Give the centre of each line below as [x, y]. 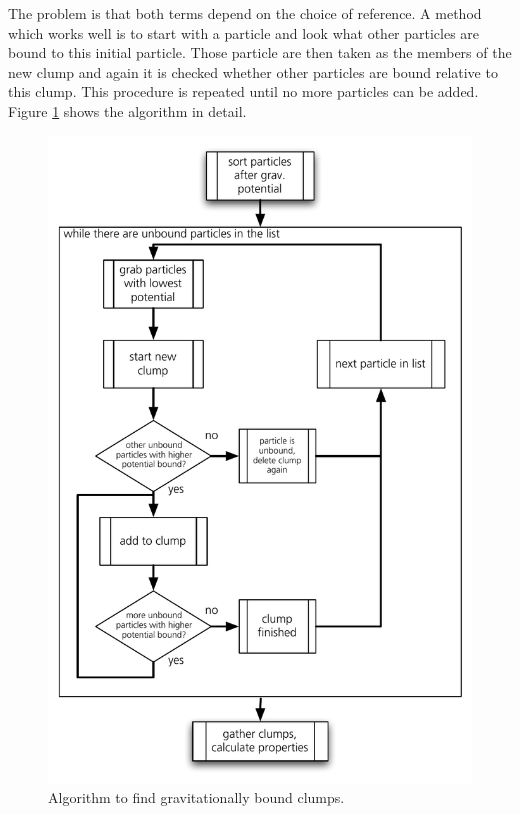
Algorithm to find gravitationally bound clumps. [196, 797]
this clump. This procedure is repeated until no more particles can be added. [243, 91]
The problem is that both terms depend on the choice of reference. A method [245, 13]
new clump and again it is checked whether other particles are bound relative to [253, 71]
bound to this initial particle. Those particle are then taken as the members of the [260, 52]
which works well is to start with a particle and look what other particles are [244, 32]
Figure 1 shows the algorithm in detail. [127, 110]
